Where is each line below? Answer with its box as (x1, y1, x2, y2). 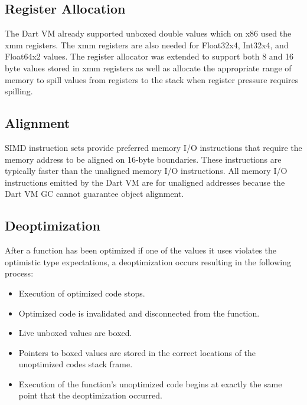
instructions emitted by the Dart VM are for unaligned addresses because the (5, 176, 285, 188)
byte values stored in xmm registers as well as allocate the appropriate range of (5, 61, 292, 74)
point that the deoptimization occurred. (18, 389, 162, 401)
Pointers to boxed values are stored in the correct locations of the (18, 346, 256, 358)
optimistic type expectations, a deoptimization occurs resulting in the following (5, 255, 291, 268)
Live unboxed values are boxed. (18, 327, 132, 339)
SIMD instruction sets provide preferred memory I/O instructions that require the (5, 141, 302, 153)
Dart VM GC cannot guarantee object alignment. (5, 187, 184, 200)
